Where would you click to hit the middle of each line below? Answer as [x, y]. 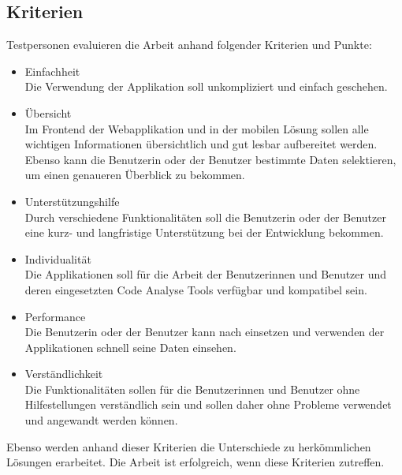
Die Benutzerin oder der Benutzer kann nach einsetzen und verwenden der [205, 332]
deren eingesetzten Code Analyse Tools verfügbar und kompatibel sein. [196, 289]
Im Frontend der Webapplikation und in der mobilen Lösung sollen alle [197, 128]
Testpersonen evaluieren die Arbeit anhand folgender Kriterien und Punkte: [189, 45]
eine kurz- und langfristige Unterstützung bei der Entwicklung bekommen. [204, 232]
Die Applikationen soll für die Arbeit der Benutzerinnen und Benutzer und [206, 274]
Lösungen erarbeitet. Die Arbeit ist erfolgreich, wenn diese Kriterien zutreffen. [195, 462]
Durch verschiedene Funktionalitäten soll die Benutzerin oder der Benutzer [205, 217]
